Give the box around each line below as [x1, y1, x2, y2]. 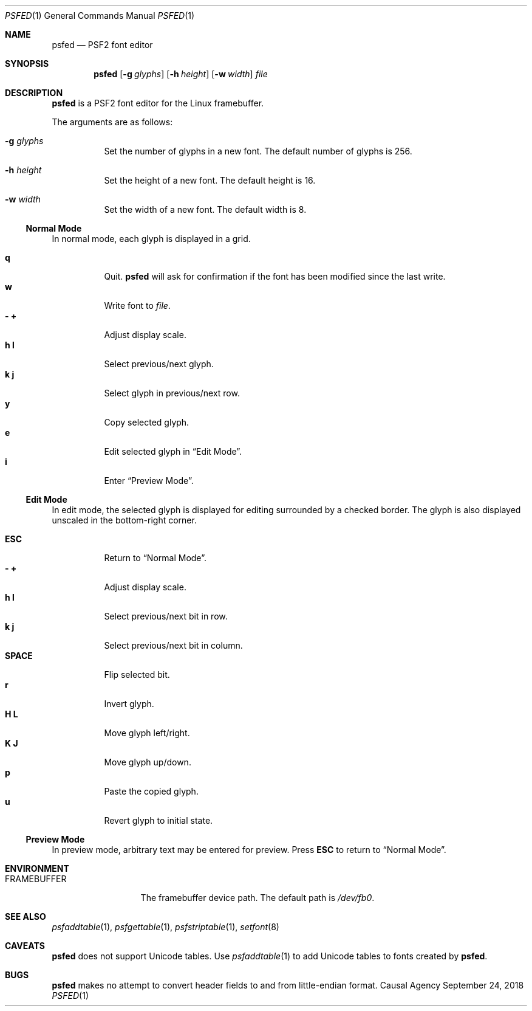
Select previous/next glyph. [104, 359, 214, 369]
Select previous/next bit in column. [104, 640, 243, 650]
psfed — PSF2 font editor [52, 40, 153, 50]
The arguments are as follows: [52, 117, 173, 127]
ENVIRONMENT [5, 863, 69, 874]
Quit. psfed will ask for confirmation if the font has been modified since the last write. [104, 271, 446, 281]
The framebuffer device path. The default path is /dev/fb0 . [140, 892, 375, 903]
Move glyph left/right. [104, 728, 190, 738]
